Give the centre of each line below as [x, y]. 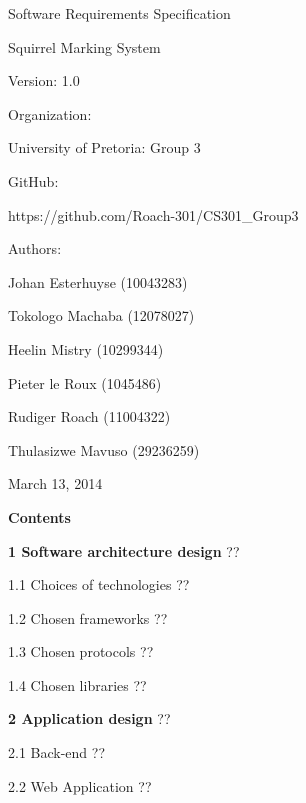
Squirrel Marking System [84, 46]
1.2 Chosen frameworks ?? [88, 617]
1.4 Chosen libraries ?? [77, 684]
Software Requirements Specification [119, 13]
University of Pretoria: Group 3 [104, 147]
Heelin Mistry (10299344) [86, 348]
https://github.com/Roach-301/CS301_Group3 [153, 214]
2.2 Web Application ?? [80, 785]
